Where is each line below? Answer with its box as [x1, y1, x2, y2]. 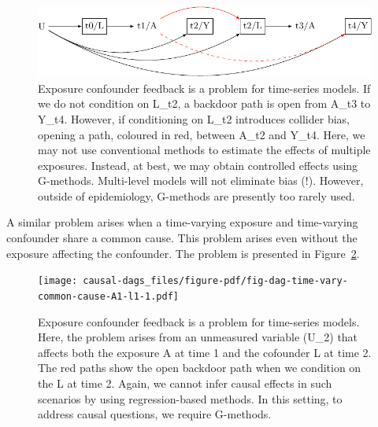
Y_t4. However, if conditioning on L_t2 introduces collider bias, [38, 110, 350, 127]
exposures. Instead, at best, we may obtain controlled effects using [38, 156, 358, 173]
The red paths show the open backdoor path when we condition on [38, 359, 361, 376]
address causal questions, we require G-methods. [38, 406, 272, 422]
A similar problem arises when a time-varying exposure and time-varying [6, 214, 358, 230]
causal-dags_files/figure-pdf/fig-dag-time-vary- [83, 275, 348, 287]
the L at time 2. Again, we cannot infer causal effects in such [38, 374, 332, 391]
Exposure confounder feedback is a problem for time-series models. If [38, 79, 371, 96]
